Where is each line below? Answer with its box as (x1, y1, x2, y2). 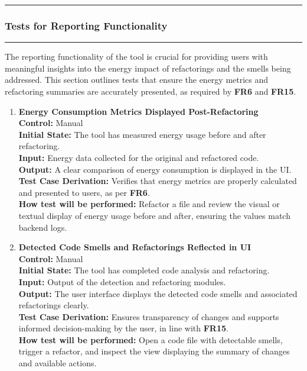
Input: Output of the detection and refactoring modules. (18, 275, 226, 288)
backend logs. (18, 221, 67, 233)
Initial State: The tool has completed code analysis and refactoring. (18, 264, 270, 276)
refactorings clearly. (18, 299, 89, 311)
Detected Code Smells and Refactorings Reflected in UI (18, 241, 252, 253)
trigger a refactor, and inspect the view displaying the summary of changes (18, 345, 290, 357)
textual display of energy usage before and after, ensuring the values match (18, 209, 290, 221)
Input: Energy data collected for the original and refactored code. (18, 151, 259, 163)
